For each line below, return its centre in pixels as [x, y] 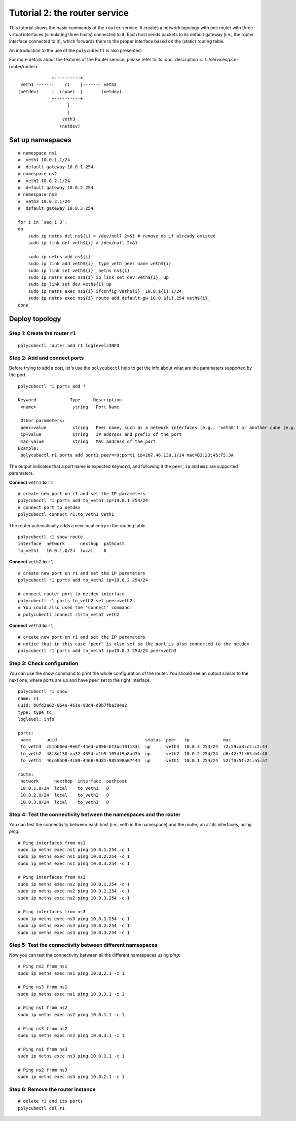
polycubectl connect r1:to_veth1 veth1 [66, 514]
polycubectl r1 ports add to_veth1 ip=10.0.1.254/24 [83, 501]
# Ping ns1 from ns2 [43, 1008]
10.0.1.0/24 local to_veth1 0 [65, 788]
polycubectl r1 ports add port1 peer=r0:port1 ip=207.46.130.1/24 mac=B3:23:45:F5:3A [127, 455]
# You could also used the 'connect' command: [75, 608]
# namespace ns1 [37, 153]
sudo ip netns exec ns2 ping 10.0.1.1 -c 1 [71, 1015]
